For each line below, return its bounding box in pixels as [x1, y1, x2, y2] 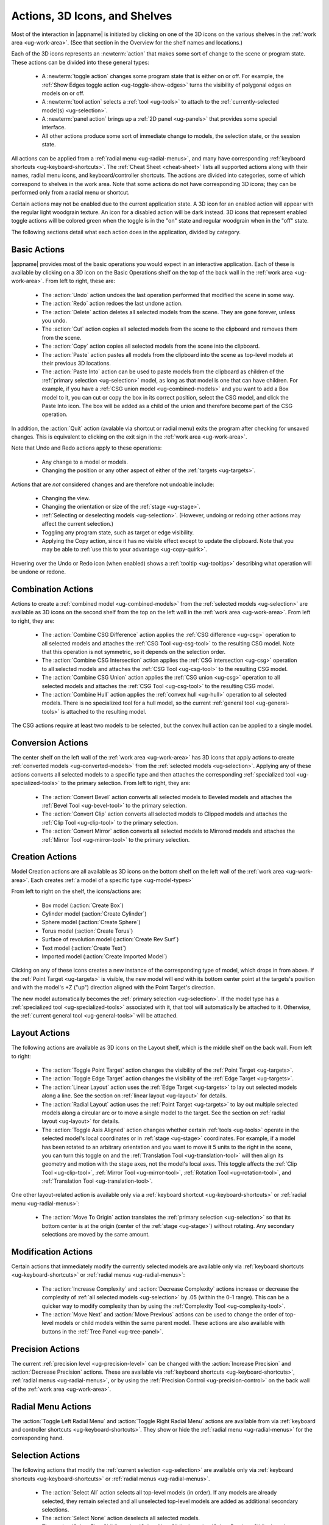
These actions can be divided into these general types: [11, 59, 149, 66]
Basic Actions [11, 244, 65, 254]
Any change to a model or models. [41, 458, 128, 465]
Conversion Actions [11, 737, 88, 748]
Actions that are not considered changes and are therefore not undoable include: [11, 481, 214, 488]
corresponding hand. [11, 1434, 64, 1442]
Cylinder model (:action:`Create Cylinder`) [41, 910, 147, 917]
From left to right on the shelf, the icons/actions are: [11, 888, 141, 895]
